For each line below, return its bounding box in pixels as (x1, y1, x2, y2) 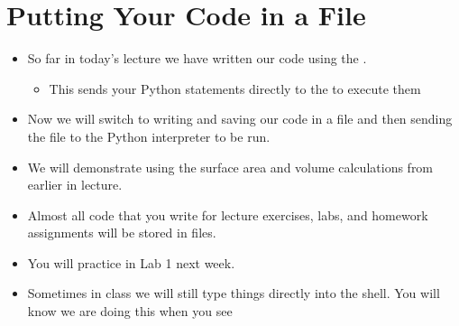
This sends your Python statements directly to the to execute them (49, 79, 421, 98)
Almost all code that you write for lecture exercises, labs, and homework (27, 205, 428, 224)
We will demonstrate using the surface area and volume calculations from (27, 157, 434, 176)
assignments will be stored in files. (27, 223, 216, 242)
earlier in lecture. (27, 175, 123, 194)
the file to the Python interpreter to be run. (27, 126, 271, 145)
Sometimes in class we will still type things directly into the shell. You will (27, 284, 440, 303)
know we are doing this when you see (27, 302, 233, 321)
